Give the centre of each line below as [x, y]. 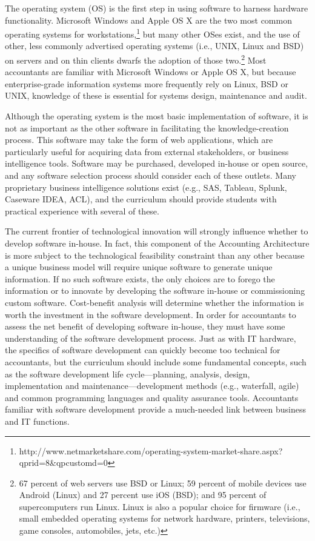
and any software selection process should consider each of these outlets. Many [151, 175]
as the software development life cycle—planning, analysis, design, [128, 373]
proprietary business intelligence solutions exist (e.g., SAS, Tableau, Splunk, [146, 187]
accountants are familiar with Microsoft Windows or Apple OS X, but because [151, 72]
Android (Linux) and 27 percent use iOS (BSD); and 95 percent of [143, 495]
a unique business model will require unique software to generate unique [139, 267]
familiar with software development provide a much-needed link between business [156, 409]
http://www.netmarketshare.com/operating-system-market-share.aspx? [151, 450]
